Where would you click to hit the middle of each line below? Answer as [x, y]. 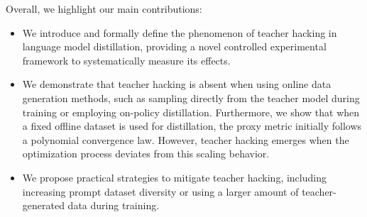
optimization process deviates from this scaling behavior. [146, 154]
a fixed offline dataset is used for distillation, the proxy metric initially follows [192, 126]
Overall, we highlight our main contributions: [104, 9]
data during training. [114, 205]
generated [43, 205]
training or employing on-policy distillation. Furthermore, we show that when [191, 112]
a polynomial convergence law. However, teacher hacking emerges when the [186, 139]
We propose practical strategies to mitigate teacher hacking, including [174, 177]
